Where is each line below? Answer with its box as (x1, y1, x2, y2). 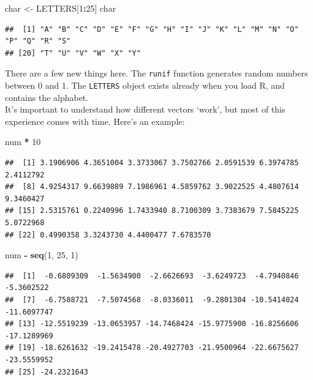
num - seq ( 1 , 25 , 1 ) (5, 248, 78, 261)
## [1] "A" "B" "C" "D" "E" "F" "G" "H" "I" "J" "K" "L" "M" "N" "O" (5, 24, 299, 34)
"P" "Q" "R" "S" (5, 37, 71, 46)
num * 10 (5, 135, 41, 148)
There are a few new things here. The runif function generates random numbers (5, 67, 308, 80)
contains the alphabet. (5, 91, 89, 103)
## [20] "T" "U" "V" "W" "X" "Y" (5, 48, 141, 58)
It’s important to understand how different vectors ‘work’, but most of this (5, 103, 285, 116)
